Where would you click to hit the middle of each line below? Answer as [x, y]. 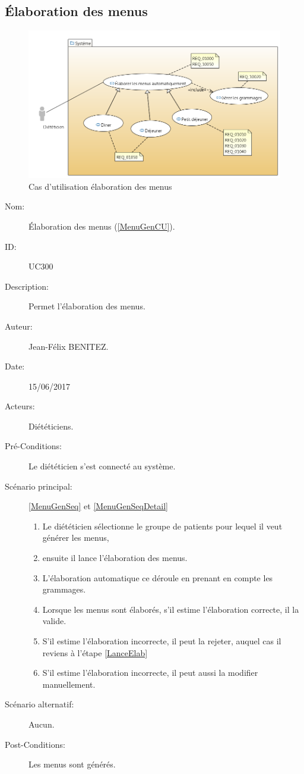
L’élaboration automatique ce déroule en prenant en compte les [158, 577]
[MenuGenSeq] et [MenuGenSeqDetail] [98, 506]
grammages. [64, 589]
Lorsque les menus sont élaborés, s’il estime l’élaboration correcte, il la [171, 609]
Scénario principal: [39, 486]
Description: [27, 286]
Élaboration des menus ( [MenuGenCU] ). [102, 226]
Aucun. [42, 724]
